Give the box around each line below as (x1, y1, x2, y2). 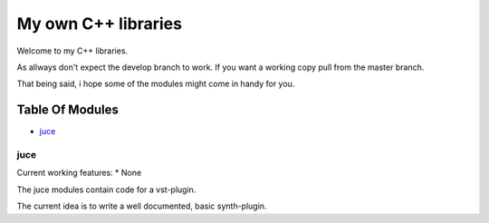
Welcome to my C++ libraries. (16, 45, 129, 56)
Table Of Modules (16, 102, 120, 118)
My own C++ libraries (16, 14, 183, 34)
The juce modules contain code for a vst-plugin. (16, 184, 197, 195)
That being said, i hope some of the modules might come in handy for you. (16, 78, 295, 90)
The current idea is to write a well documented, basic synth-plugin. (16, 200, 267, 212)
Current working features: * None (16, 168, 142, 179)
